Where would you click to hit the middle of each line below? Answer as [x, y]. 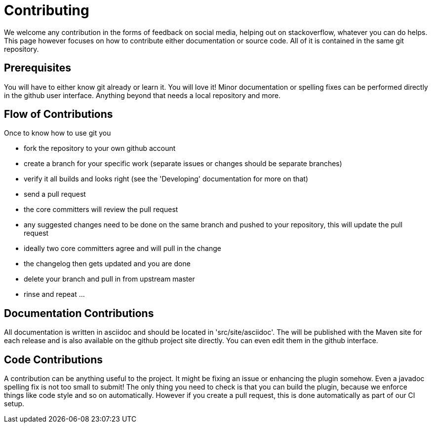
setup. [14, 404]
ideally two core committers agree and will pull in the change [122, 249]
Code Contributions [54, 359]
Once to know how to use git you [58, 133]
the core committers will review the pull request [101, 210]
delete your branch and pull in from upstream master [109, 279]
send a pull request [55, 194]
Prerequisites [38, 68]
